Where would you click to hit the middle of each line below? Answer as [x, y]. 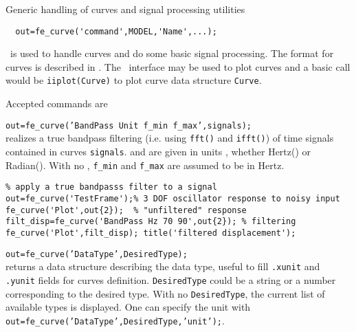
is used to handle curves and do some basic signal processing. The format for [172, 53]
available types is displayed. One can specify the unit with [128, 307]
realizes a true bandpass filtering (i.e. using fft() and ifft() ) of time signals [170, 138]
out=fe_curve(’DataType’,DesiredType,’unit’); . [115, 320]
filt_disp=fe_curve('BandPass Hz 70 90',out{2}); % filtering [151, 222]
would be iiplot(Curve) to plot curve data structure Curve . [134, 80]
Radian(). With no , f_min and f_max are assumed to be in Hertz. [145, 165]
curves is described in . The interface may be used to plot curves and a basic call [178, 66]
